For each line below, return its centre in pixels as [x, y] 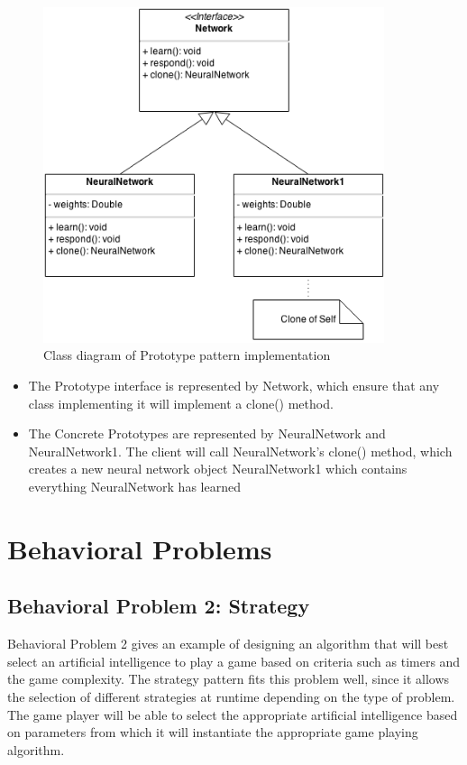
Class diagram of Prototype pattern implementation [187, 355]
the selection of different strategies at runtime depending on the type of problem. [231, 696]
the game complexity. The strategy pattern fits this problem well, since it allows [229, 679]
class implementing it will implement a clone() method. [181, 403]
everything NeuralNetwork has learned [134, 486]
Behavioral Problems [140, 548]
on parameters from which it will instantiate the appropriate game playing [213, 732]
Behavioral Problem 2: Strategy [159, 606]
